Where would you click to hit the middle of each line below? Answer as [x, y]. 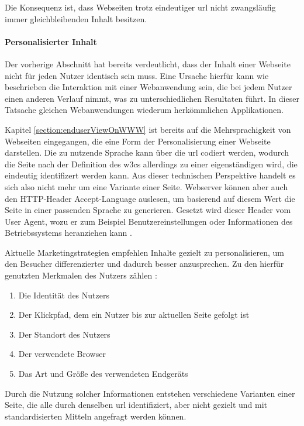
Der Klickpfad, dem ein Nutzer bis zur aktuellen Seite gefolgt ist [134, 315]
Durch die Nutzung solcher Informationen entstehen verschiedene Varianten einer [150, 393]
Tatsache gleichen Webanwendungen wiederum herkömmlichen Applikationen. [144, 110]
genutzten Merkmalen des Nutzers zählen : [81, 275]
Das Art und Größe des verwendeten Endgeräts [103, 374]
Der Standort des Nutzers [64, 334]
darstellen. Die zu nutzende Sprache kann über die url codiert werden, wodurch [147, 152]
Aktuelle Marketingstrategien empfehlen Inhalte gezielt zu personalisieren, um [144, 252]
